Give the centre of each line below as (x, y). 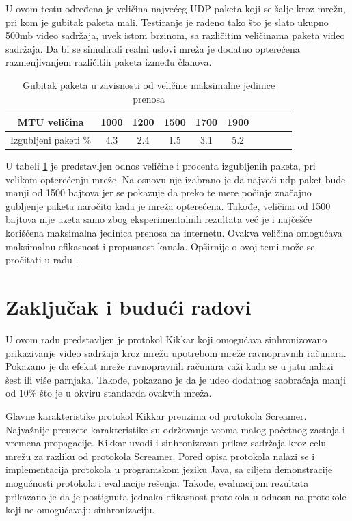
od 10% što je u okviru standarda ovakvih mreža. (109, 393)
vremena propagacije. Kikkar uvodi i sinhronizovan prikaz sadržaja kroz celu (166, 443)
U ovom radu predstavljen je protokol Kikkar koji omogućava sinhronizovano (166, 339)
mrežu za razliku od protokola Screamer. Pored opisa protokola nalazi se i (160, 456)
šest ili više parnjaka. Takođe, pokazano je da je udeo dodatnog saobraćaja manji (176, 379)
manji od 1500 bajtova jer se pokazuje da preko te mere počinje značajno (159, 192)
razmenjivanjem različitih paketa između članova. (109, 62)
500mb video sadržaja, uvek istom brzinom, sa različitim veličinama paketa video (175, 35)
